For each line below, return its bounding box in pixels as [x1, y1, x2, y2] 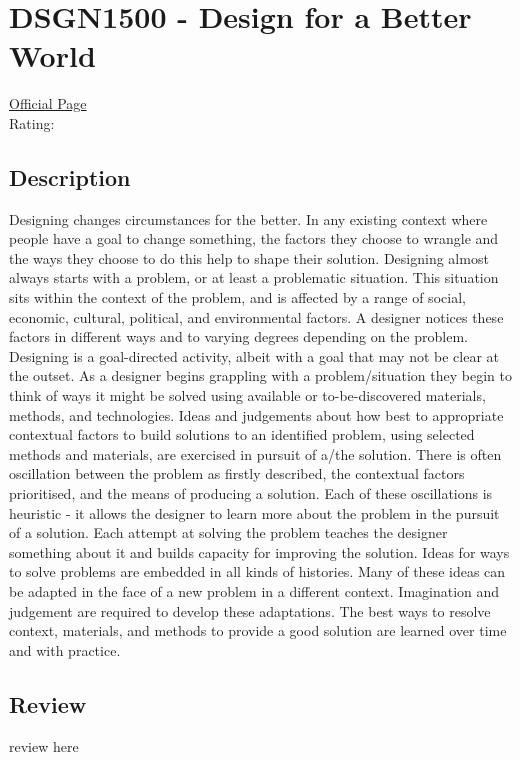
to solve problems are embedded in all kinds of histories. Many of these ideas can [9, 561, 506, 582]
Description [9, 161, 131, 192]
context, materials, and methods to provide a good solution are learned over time [9, 620, 507, 641]
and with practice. [9, 639, 121, 660]
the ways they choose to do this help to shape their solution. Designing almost [9, 247, 489, 268]
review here [9, 735, 79, 756]
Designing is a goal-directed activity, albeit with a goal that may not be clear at [9, 345, 500, 366]
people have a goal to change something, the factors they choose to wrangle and [9, 228, 499, 249]
